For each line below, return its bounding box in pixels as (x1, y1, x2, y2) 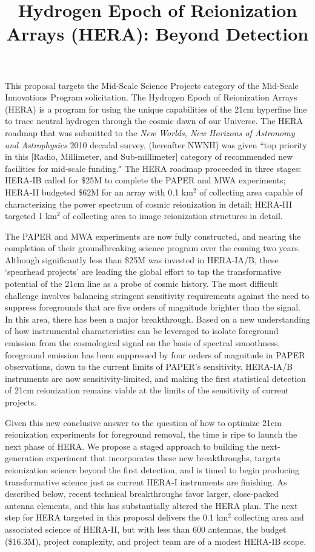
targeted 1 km (5, 209, 57, 222)
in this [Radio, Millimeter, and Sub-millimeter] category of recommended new (5, 150, 293, 163)
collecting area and (234, 511, 304, 524)
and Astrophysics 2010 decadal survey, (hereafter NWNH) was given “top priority (5, 138, 307, 151)
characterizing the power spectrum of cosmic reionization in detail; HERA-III (5, 197, 292, 210)
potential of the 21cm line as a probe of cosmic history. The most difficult (5, 277, 279, 290)
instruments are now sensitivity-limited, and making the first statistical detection (5, 372, 306, 384)
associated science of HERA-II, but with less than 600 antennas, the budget (5, 522, 287, 535)
